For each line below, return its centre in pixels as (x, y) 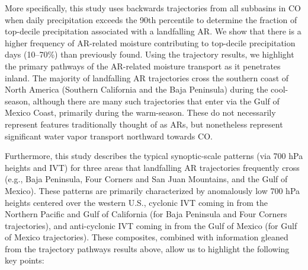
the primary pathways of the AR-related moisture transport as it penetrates (143, 66)
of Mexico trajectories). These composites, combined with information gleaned (147, 237)
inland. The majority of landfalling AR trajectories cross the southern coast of (147, 77)
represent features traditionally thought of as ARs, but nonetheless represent (144, 124)
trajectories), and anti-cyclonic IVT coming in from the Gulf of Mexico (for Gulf (151, 225)
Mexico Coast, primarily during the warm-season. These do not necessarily (140, 112)
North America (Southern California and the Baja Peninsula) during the (137, 89)
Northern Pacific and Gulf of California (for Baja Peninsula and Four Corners (146, 214)
